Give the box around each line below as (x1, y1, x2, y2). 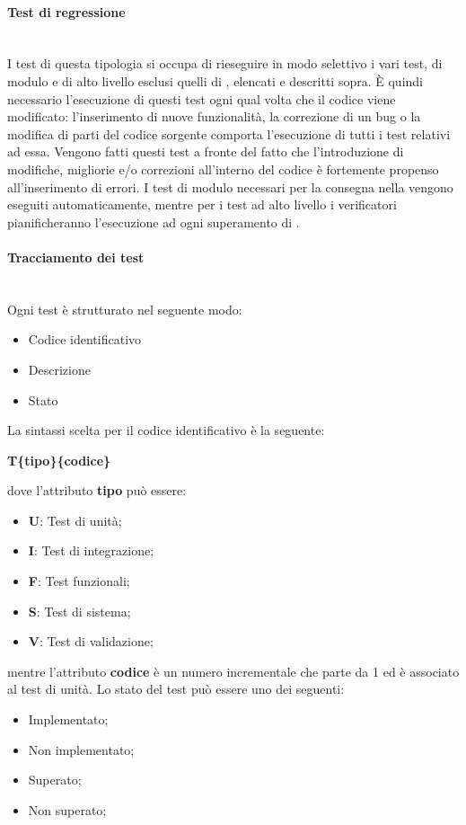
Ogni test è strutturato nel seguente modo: (7, 299, 242, 318)
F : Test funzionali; (28, 572, 130, 590)
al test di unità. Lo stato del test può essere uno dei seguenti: (7, 679, 345, 698)
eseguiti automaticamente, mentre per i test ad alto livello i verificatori (7, 195, 397, 214)
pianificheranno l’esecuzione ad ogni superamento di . (7, 212, 300, 231)
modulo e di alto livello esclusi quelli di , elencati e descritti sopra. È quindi (7, 71, 423, 90)
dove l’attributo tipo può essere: (7, 481, 187, 500)
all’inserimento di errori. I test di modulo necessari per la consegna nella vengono (7, 177, 453, 196)
